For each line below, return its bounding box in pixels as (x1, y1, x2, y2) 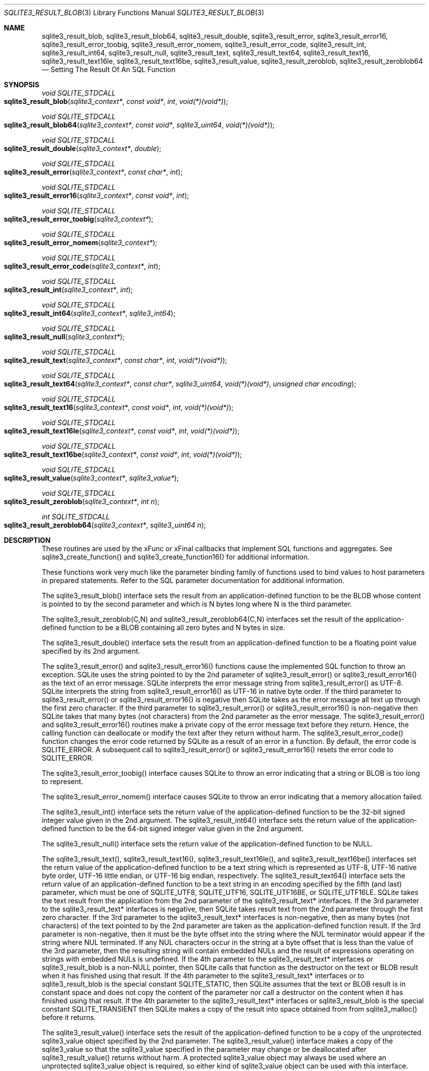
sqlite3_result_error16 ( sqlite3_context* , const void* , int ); (4, 191, 189, 200)
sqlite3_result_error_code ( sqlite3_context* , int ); (4, 262, 161, 270)
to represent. (42, 777, 83, 786)
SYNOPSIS (4, 80, 40, 89)
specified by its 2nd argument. (42, 647, 140, 655)
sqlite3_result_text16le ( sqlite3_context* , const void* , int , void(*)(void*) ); (4, 427, 239, 435)
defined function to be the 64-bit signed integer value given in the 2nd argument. (42, 824, 304, 833)
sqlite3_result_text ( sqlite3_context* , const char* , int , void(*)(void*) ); (4, 356, 227, 364)
